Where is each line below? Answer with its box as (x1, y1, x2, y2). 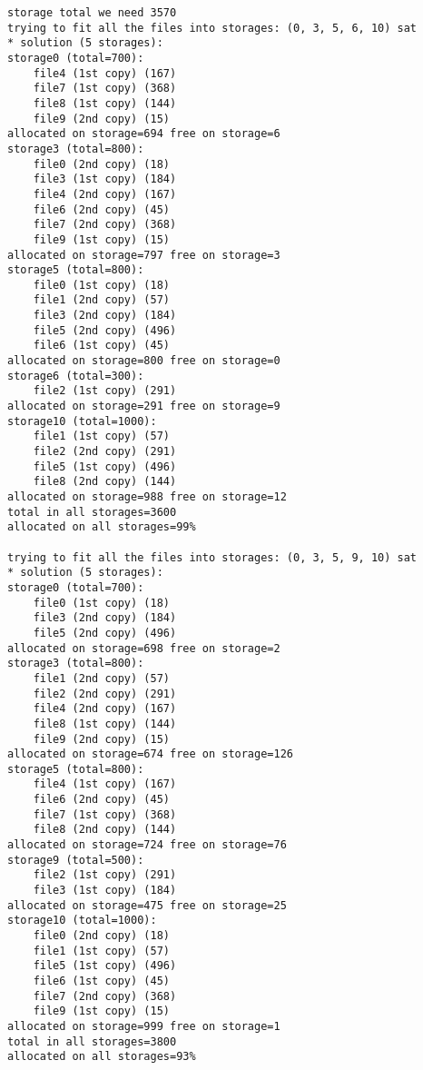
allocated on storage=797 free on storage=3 (7, 248, 280, 262)
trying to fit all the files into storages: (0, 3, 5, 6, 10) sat (7, 21, 418, 35)
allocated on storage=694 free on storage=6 (7, 127, 280, 141)
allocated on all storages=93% (7, 1050, 196, 1064)
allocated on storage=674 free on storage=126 (7, 748, 293, 761)
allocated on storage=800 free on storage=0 (7, 354, 280, 368)
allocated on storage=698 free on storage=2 (7, 641, 280, 655)
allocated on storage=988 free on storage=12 (7, 490, 287, 503)
